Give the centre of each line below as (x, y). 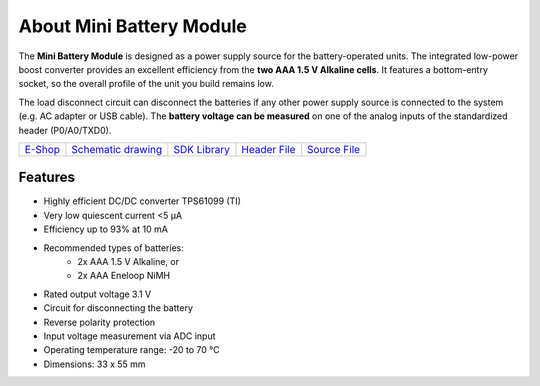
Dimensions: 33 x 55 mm (94, 364)
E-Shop (42, 149)
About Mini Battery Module (132, 26)
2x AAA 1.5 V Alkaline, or (128, 261)
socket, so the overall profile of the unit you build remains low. (146, 84)
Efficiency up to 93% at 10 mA (106, 229)
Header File (268, 149)
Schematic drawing (117, 149)
